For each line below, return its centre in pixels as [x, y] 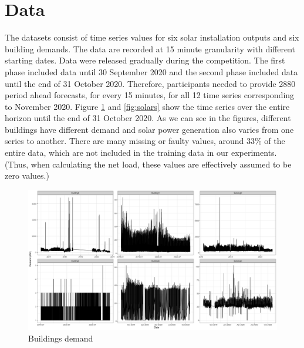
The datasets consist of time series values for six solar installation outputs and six [152, 37]
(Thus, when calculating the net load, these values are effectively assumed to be [148, 164]
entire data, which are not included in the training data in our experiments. [141, 153]
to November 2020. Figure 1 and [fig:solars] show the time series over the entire [147, 106]
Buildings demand [61, 338]
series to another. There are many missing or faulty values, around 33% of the [145, 141]
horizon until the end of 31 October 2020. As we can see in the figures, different [148, 118]
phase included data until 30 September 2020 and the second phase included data [151, 71]
